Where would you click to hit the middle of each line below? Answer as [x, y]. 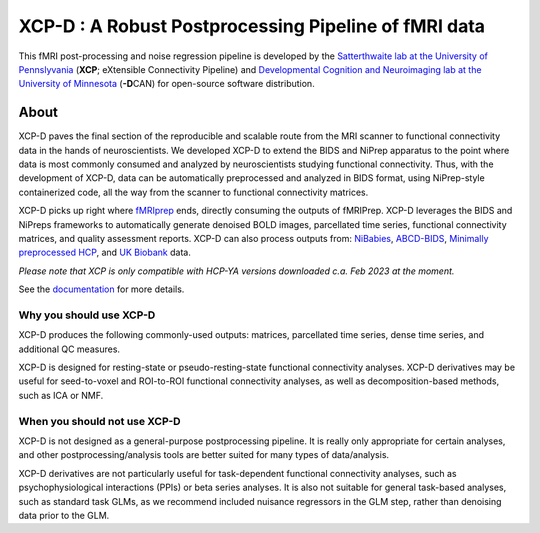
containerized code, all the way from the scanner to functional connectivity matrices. [193, 192]
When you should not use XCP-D [99, 421]
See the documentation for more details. [101, 289]
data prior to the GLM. [64, 515]
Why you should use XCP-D [87, 315]
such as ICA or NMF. [61, 395]
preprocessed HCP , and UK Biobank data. [105, 252]
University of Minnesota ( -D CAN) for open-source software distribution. [166, 84]
